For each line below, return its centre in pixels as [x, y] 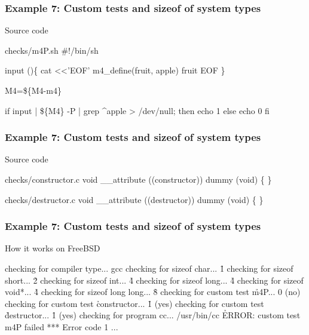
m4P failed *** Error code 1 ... [62, 326]
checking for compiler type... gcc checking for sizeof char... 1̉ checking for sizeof [149, 268]
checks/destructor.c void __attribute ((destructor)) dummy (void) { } [134, 199]
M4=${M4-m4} [33, 90]
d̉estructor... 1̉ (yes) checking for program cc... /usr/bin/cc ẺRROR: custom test [153, 315]
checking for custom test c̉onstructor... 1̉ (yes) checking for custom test [134, 303]
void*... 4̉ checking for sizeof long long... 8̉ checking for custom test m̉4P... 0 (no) [153, 292]
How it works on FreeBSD [53, 248]
